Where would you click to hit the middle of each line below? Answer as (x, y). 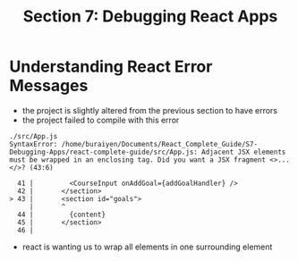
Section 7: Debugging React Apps (150, 17)
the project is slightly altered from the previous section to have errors (150, 110)
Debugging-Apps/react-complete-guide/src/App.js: (104, 152)
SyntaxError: (34, 144)
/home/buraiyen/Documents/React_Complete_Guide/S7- (159, 144)
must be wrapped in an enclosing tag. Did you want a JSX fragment (138, 160)
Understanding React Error (111, 67)
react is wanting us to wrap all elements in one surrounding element (147, 247)
